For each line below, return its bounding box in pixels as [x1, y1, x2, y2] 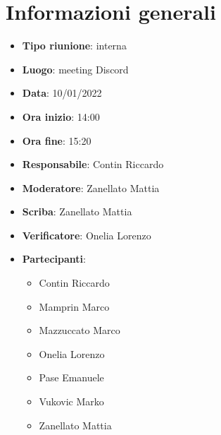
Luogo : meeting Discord [22, 61, 129, 76]
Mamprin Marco [39, 299, 110, 314]
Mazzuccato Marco [39, 323, 120, 338]
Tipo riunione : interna [22, 38, 127, 53]
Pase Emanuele [39, 370, 104, 385]
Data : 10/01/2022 [22, 85, 102, 100]
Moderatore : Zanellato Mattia [22, 180, 160, 195]
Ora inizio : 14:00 [22, 109, 100, 124]
